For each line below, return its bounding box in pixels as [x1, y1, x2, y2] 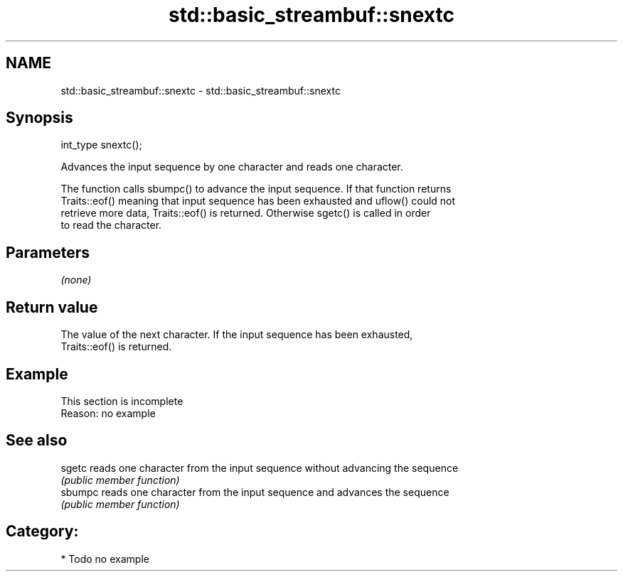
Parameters [6, 243, 90, 261]
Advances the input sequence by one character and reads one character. [60, 161, 403, 173]
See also [6, 431, 68, 450]
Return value [6, 298, 98, 316]
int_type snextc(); [60, 139, 142, 151]
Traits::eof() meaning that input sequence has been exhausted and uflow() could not [60, 195, 456, 207]
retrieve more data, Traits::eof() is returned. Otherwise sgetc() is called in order [60, 207, 431, 220]
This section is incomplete [60, 394, 183, 407]
